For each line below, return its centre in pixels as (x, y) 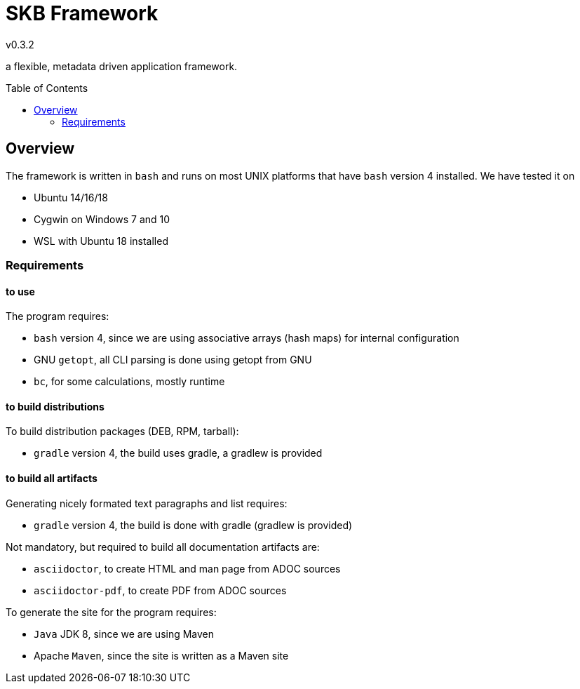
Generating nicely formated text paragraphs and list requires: (147, 503)
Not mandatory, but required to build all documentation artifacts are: (163, 547)
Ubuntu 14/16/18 (71, 197)
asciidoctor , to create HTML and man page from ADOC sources (187, 568)
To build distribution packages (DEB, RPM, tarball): (122, 432)
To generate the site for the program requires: (111, 612)
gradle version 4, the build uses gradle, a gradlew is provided (178, 453)
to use (20, 291)
